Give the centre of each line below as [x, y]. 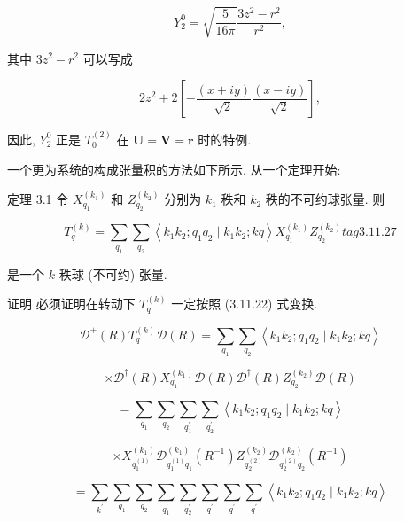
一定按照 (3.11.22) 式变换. [245, 304]
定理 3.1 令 [38, 199]
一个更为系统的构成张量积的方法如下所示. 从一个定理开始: [174, 169]
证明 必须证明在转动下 [71, 304]
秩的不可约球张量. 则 [325, 199]
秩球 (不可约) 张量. [113, 273]
